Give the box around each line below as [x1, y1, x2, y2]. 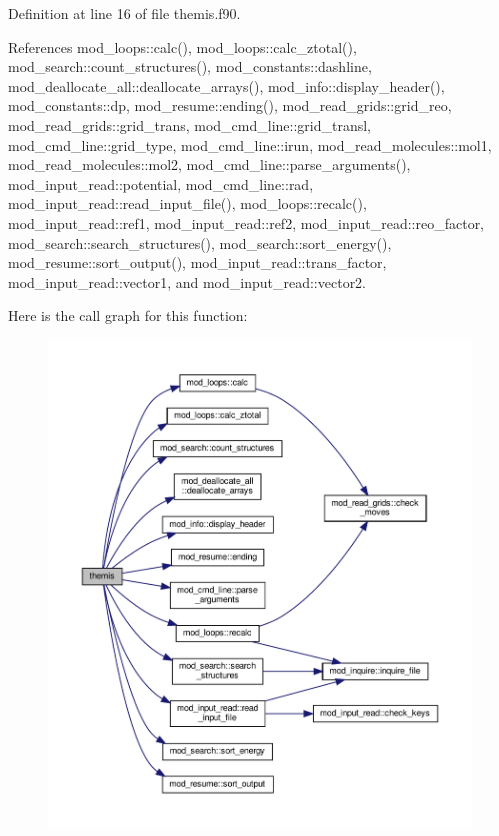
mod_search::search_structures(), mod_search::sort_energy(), [8, 232, 392, 253]
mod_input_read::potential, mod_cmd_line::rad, [8, 173, 314, 194]
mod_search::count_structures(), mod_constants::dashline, [8, 56, 372, 77]
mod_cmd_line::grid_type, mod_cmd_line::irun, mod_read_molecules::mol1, [8, 134, 492, 155]
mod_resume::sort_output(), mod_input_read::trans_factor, [8, 252, 387, 273]
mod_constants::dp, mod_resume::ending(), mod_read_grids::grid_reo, [8, 95, 452, 116]
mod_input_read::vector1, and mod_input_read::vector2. [8, 271, 367, 292]
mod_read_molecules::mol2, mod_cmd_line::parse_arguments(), [8, 154, 411, 175]
